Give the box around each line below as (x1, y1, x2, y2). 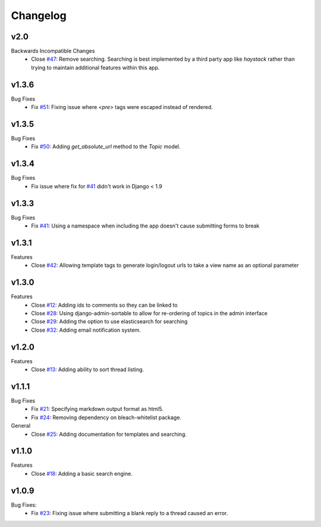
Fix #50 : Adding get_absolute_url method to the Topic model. (31, 143, 181, 150)
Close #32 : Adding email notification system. (31, 326, 141, 333)
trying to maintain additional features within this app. (31, 64, 160, 71)
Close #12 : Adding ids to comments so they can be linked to (31, 301, 178, 308)
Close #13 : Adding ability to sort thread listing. (31, 366, 144, 373)
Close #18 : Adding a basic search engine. (31, 470, 133, 477)
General (11, 422, 31, 429)
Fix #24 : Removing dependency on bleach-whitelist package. (31, 414, 181, 421)
